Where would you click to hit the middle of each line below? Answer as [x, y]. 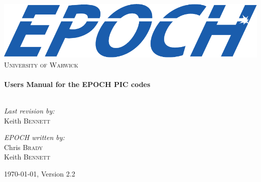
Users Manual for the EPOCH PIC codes [77, 84]
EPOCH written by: [34, 137]
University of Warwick [41, 64]
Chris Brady [24, 147]
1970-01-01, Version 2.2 [40, 173]
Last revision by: [29, 110]
